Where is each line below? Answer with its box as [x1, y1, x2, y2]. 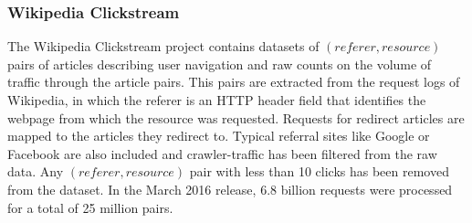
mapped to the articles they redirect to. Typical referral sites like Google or [7, 126, 430, 145]
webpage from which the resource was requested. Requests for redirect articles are [7, 108, 465, 127]
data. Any [7, 162, 64, 181]
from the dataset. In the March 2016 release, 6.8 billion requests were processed [7, 179, 453, 198]
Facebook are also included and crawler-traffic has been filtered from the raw [7, 143, 437, 163]
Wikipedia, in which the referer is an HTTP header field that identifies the [7, 90, 426, 109]
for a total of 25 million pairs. [7, 197, 173, 217]
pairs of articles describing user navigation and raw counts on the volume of [7, 54, 432, 73]
